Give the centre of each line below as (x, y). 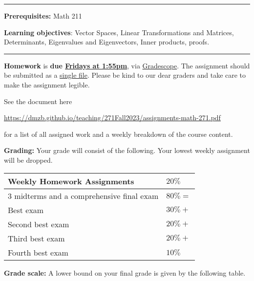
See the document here (38, 101)
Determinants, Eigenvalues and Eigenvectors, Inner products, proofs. (107, 42)
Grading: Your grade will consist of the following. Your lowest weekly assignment (127, 150)
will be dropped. (28, 160)
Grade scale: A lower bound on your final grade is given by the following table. (125, 272)
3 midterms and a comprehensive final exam (83, 195)
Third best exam (36, 238)
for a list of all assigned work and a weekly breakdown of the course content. (118, 134)
